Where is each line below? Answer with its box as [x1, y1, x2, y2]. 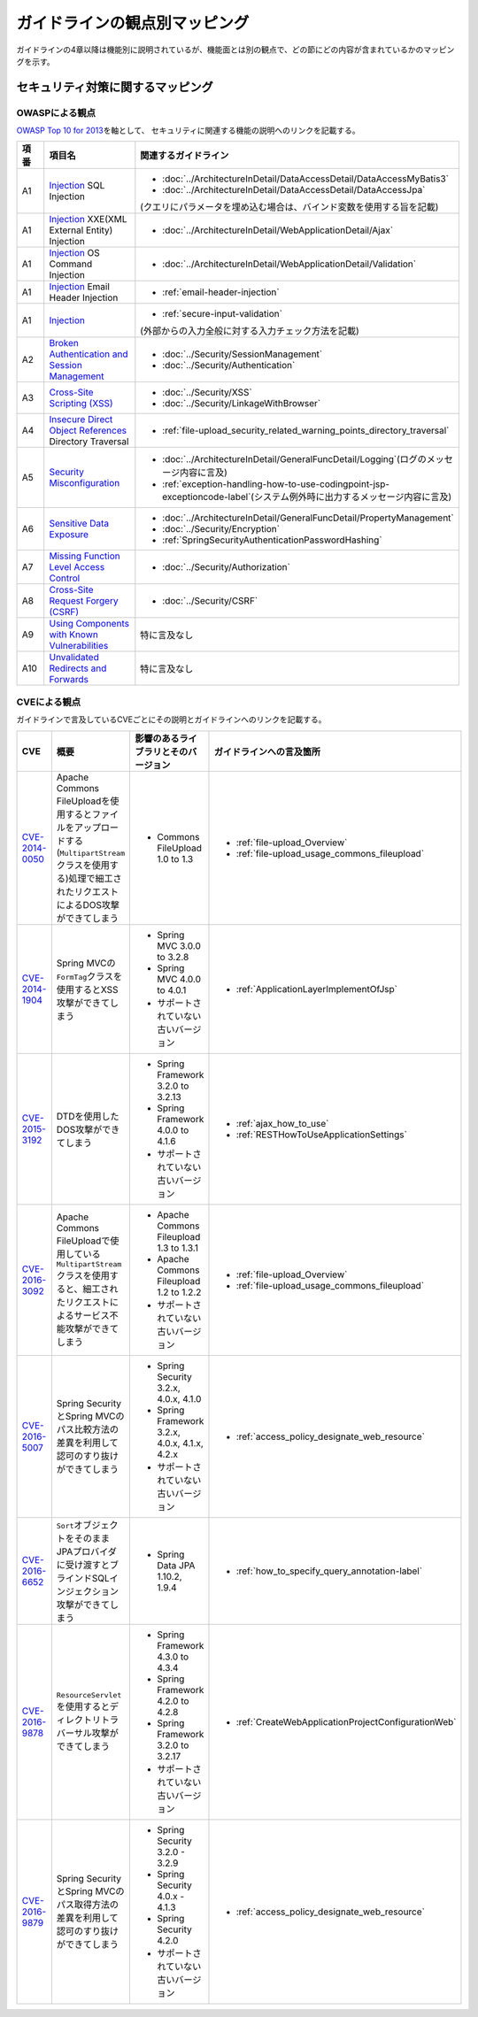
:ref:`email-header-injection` [162, 286, 280, 298]
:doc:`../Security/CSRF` [162, 595, 258, 607]
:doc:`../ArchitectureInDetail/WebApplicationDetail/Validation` [162, 258, 416, 270]
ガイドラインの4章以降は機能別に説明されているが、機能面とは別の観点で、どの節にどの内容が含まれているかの [16, 44, 424, 55]
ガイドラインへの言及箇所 [213, 745, 320, 758]
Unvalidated [49, 651, 99, 664]
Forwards [49, 674, 89, 686]
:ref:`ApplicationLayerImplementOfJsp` [235, 982, 398, 995]
